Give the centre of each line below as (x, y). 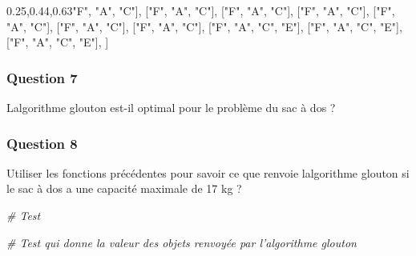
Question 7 (42, 77)
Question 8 (42, 143)
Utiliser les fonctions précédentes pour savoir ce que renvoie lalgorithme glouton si (208, 172)
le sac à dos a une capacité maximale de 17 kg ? (124, 188)
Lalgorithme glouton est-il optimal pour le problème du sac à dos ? (171, 107)
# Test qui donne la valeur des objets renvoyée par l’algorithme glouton (182, 242)
